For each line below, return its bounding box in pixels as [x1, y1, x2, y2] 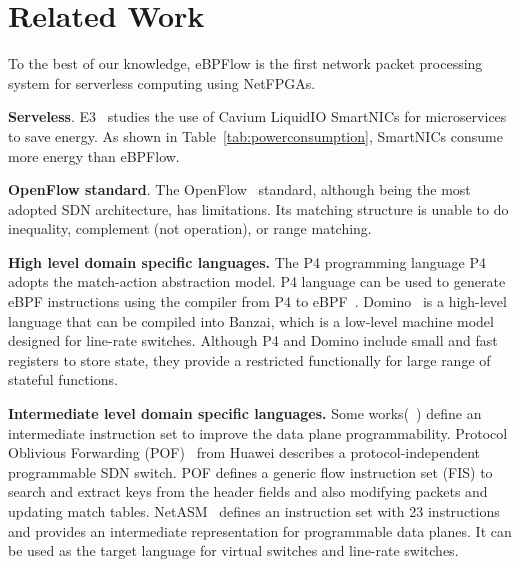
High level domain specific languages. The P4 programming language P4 [8, 251, 486, 272]
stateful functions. [8, 369, 118, 390]
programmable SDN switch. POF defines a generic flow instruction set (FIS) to [8, 461, 493, 482]
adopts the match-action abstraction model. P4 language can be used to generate [8, 271, 506, 292]
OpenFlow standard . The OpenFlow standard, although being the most [8, 179, 471, 200]
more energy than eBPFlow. [8, 145, 180, 166]
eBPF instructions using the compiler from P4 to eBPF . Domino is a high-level [8, 291, 507, 312]
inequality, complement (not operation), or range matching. [8, 218, 372, 239]
